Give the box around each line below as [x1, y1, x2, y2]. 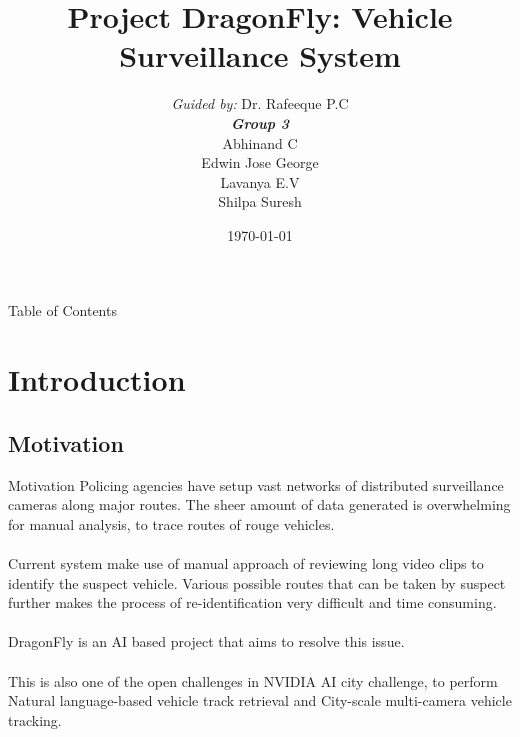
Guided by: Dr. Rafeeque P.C [171, 93, 349, 114]
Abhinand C [222, 132, 298, 153]
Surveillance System [119, 35, 401, 76]
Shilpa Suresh [218, 191, 302, 212]
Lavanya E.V [220, 171, 300, 192]
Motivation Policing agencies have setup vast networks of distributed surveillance [8, 474, 504, 495]
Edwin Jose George [201, 152, 319, 173]
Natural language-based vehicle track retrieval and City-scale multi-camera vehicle [8, 690, 512, 711]
